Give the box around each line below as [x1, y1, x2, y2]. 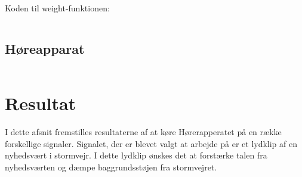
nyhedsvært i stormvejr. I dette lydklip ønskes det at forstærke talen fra [5, 149, 267, 161]
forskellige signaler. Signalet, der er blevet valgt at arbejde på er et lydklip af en [5, 137, 298, 149]
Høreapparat [5, 39, 85, 57]
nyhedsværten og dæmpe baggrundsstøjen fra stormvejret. [5, 160, 217, 173]
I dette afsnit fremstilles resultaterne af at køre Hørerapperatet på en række [5, 125, 282, 138]
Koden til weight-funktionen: [5, 2, 110, 14]
